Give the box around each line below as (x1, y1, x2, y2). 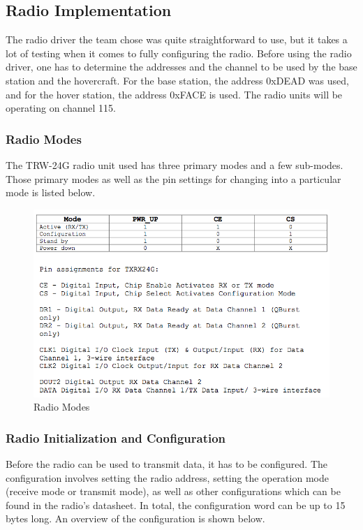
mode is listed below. (6, 185, 96, 200)
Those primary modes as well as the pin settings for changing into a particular (6, 171, 341, 186)
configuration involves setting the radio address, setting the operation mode (6, 470, 329, 485)
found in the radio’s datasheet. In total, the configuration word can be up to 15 (6, 497, 346, 512)
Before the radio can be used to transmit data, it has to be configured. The (6, 457, 328, 471)
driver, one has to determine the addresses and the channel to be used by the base (6, 59, 357, 74)
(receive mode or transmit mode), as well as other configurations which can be (6, 484, 341, 499)
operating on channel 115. (6, 101, 116, 115)
